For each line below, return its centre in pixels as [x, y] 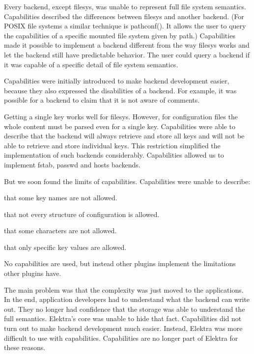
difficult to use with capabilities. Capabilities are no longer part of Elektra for [121, 338]
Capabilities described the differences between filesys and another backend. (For [124, 16]
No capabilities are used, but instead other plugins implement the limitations [120, 263]
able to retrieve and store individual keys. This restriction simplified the [112, 145]
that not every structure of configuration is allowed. [82, 214]
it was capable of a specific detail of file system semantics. [91, 64]
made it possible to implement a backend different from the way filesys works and [127, 45]
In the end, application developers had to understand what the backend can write [127, 299]
